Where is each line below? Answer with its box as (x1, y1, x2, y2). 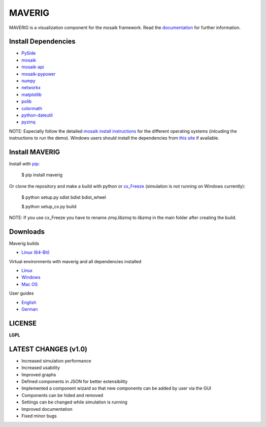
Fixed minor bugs (21, 413, 57, 419)
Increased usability (21, 365, 60, 371)
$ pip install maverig (21, 172, 63, 178)
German (21, 306, 38, 312)
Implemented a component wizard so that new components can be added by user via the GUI (21, 385, 211, 391)
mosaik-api (21, 64, 44, 70)
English (21, 299, 36, 305)
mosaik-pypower (21, 71, 56, 77)
